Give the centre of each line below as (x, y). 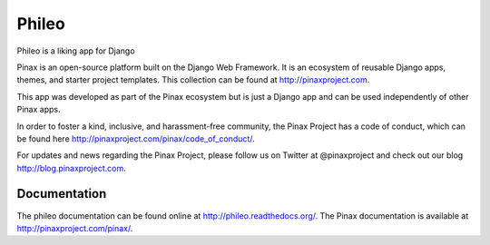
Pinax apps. (39, 110)
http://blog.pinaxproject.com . (71, 168)
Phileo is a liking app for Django (76, 51)
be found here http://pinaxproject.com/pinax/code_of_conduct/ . (136, 138)
